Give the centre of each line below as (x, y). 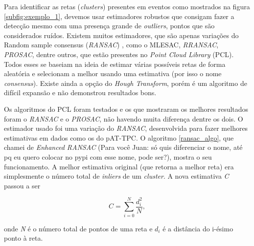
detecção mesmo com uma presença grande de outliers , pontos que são (109, 26)
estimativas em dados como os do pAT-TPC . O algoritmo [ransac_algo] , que (119, 137)
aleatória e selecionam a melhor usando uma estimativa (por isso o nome (113, 73)
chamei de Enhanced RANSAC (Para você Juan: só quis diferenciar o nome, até (123, 147)
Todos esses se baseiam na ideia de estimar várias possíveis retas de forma (115, 64)
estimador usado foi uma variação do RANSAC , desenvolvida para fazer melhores (126, 128)
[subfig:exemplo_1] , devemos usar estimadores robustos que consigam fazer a (119, 16)
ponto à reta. (23, 238)
